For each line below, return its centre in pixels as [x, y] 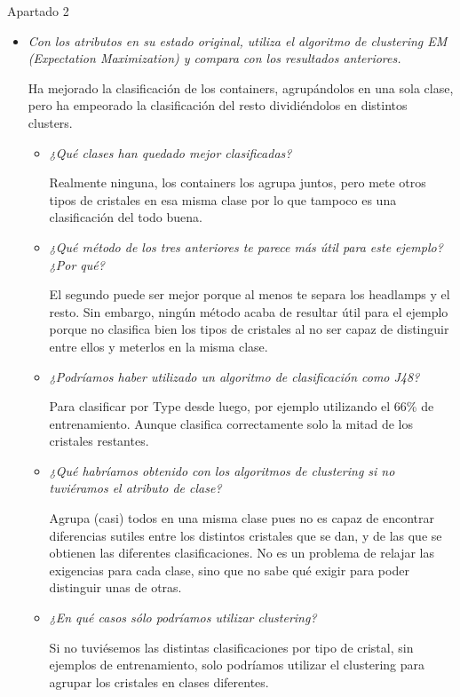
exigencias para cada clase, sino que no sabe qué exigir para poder [229, 570]
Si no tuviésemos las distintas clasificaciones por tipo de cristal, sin [231, 647]
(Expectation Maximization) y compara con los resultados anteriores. [214, 58]
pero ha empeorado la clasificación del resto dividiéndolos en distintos [218, 105]
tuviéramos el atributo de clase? [135, 488]
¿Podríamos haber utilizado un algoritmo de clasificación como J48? [234, 376]
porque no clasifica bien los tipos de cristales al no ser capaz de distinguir [249, 329]
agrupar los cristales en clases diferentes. [159, 681]
